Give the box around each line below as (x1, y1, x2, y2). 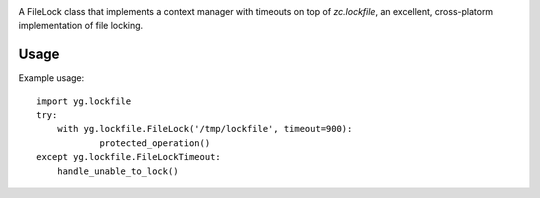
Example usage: (18, 72, 85, 84)
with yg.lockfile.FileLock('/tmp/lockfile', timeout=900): (56, 123, 353, 135)
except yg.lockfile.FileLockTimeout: (36, 151, 222, 163)
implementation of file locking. (18, 20, 144, 32)
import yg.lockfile (36, 95, 132, 107)
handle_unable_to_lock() (56, 165, 179, 177)
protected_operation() (99, 137, 211, 149)
